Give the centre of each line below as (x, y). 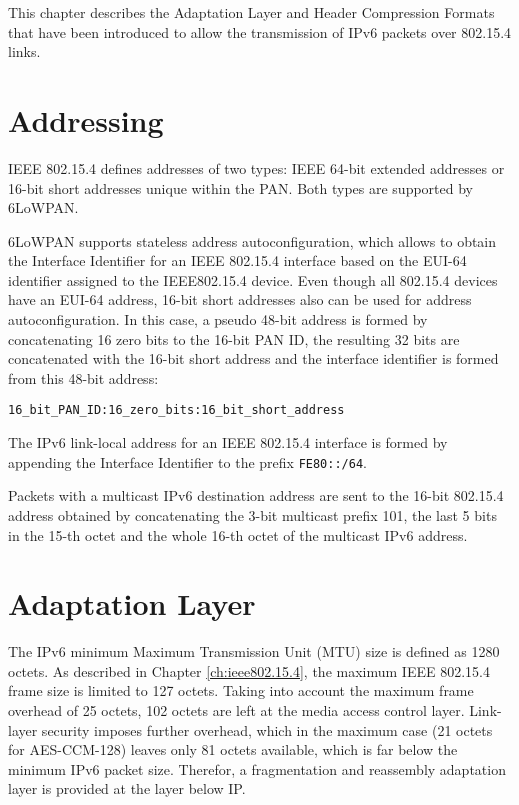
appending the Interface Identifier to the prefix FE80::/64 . (187, 461)
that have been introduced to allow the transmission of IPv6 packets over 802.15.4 (260, 31)
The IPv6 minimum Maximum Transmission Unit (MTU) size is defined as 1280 (254, 651)
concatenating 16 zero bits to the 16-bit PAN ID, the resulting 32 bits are (234, 338)
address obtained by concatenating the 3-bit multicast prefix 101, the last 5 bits (252, 514)
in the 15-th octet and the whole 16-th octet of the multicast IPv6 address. (238, 534)
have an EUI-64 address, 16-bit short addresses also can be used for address (240, 299)
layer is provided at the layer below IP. (127, 788)
